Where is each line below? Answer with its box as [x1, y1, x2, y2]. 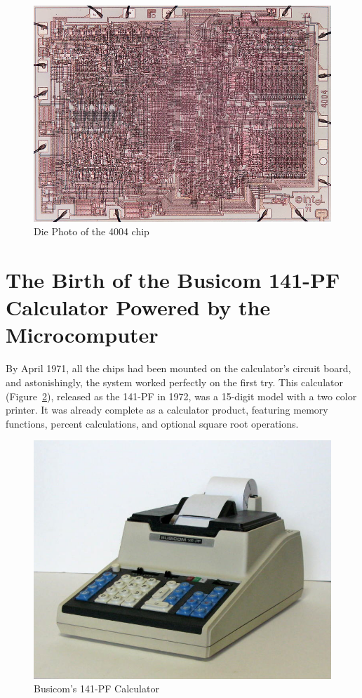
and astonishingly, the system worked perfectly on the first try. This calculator [6, 375, 343, 389]
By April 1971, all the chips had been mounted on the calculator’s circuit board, [6, 361, 351, 376]
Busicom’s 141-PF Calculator [34, 681, 159, 696]
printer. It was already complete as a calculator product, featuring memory [6, 402, 328, 417]
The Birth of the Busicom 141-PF [6, 265, 340, 294]
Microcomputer [6, 320, 159, 349]
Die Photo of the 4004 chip [34, 224, 149, 239]
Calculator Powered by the [6, 293, 271, 322]
